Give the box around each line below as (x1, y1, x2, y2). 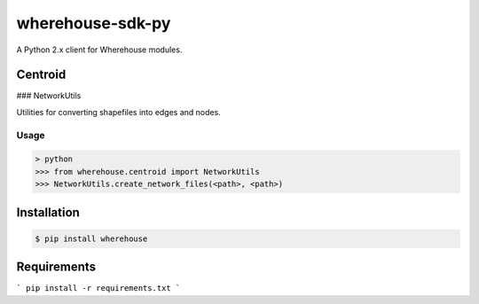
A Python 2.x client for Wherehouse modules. (16, 44, 183, 55)
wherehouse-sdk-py (16, 13, 171, 33)
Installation (16, 205, 80, 220)
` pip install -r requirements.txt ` (16, 284, 181, 293)
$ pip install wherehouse (35, 233, 148, 244)
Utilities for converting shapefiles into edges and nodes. (16, 106, 221, 117)
